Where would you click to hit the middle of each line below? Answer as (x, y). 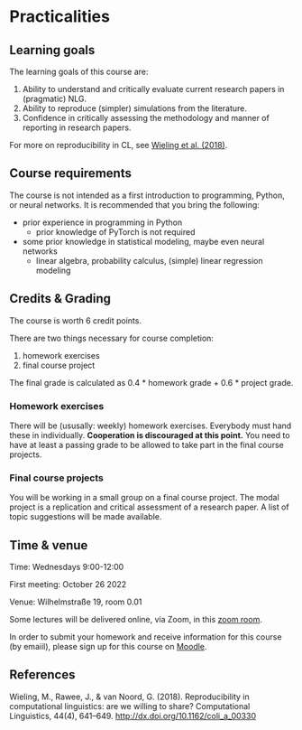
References (42, 675)
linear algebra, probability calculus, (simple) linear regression (149, 260)
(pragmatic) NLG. (55, 98)
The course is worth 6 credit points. (76, 320)
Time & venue (49, 545)
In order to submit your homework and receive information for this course (146, 637)
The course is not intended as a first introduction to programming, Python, (147, 195)
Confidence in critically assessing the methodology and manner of (146, 118)
